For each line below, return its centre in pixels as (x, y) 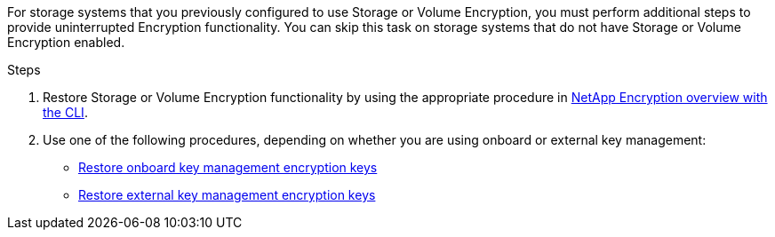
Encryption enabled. (66, 42)
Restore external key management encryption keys (227, 195)
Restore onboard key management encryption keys (228, 167)
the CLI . (65, 112)
